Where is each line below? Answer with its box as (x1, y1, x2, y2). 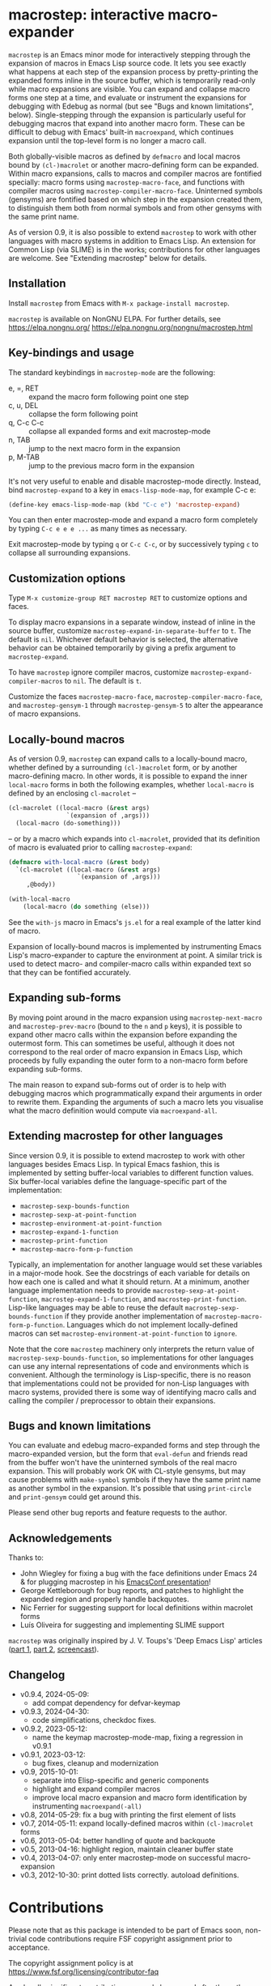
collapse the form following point (28, 409, 138, 419)
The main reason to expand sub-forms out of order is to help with (8, 1080, 227, 1089)
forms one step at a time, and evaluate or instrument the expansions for (8, 92, 247, 102)
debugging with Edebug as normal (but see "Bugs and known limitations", (8, 101, 254, 111)
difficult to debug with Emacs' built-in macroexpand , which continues (8, 127, 235, 137)
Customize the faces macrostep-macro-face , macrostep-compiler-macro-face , (8, 692, 263, 701)
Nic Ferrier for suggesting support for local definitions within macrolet (19, 1603, 253, 1613)
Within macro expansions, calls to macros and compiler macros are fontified (8, 168, 262, 178)
